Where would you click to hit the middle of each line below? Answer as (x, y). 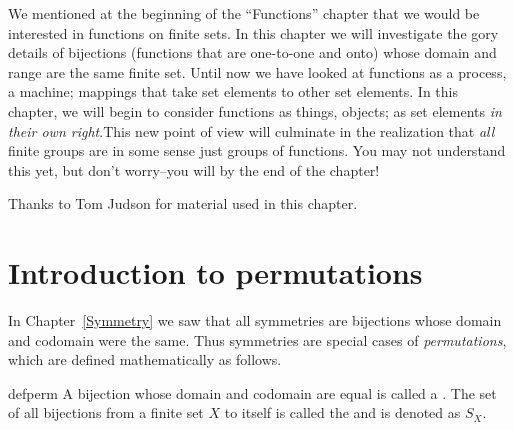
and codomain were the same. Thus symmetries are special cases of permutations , (257, 339)
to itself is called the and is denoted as (342, 412)
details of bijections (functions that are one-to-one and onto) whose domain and (252, 52)
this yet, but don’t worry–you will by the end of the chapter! (194, 169)
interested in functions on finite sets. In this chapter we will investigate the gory (253, 32)
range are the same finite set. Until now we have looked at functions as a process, (257, 71)
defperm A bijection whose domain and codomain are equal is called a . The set (252, 392)
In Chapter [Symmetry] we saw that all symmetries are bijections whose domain (255, 320)
